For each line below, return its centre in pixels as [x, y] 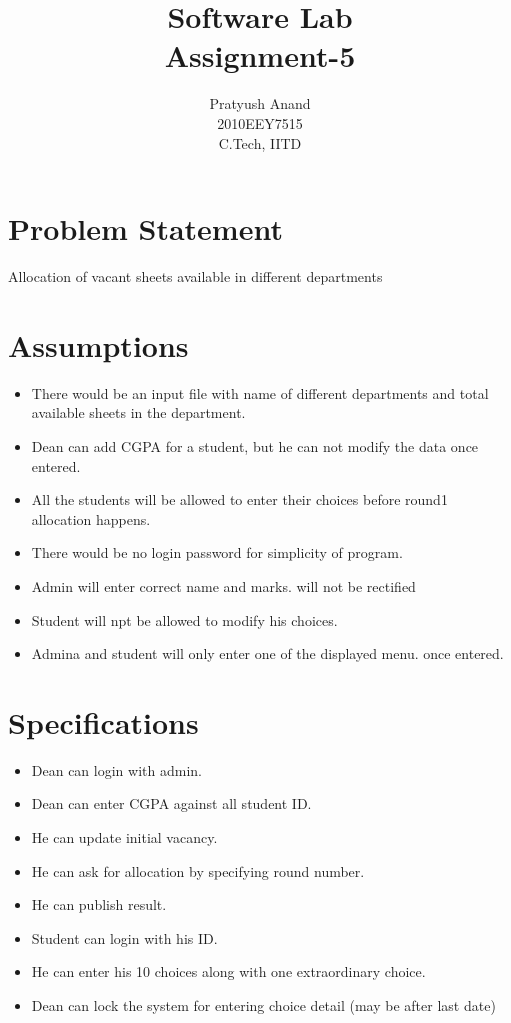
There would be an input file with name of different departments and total [260, 392]
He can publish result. [99, 904]
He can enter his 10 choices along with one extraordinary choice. [228, 971]
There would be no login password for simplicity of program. [217, 552]
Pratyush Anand [260, 103]
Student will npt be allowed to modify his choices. [184, 619]
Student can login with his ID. [124, 937]
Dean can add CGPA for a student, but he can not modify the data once [255, 445]
